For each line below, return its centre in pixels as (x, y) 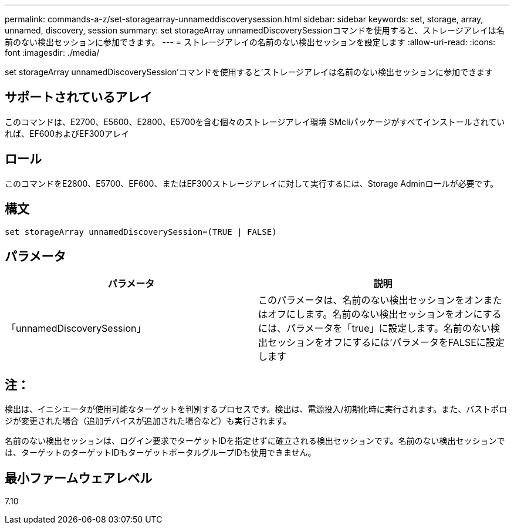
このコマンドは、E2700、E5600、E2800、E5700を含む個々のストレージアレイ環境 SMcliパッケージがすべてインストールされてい (255, 122)
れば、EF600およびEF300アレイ (67, 133)
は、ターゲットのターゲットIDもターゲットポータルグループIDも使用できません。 (160, 453)
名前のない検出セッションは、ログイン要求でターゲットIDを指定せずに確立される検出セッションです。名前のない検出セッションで (255, 441)
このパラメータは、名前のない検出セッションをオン (371, 300)
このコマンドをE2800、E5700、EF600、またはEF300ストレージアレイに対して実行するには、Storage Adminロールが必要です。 (252, 183)
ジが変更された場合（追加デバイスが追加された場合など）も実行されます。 (148, 421)
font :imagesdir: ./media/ (52, 53)
